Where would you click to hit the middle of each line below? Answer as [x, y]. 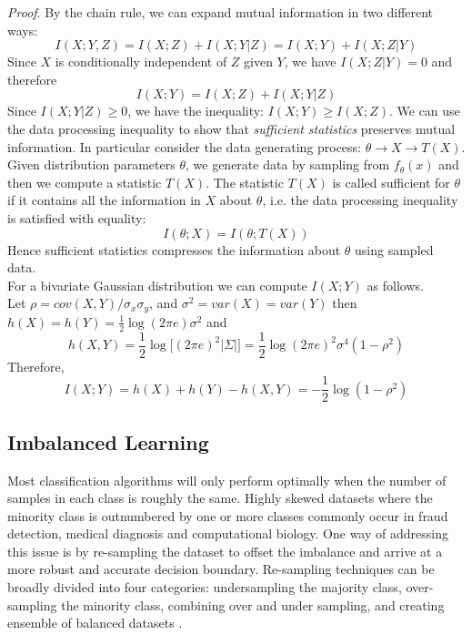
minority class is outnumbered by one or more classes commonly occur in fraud [228, 515]
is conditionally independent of [141, 61]
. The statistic [245, 182]
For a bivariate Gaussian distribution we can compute [157, 285]
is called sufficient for [391, 182]
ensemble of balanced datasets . [95, 623]
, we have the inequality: [196, 111]
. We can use [424, 111]
